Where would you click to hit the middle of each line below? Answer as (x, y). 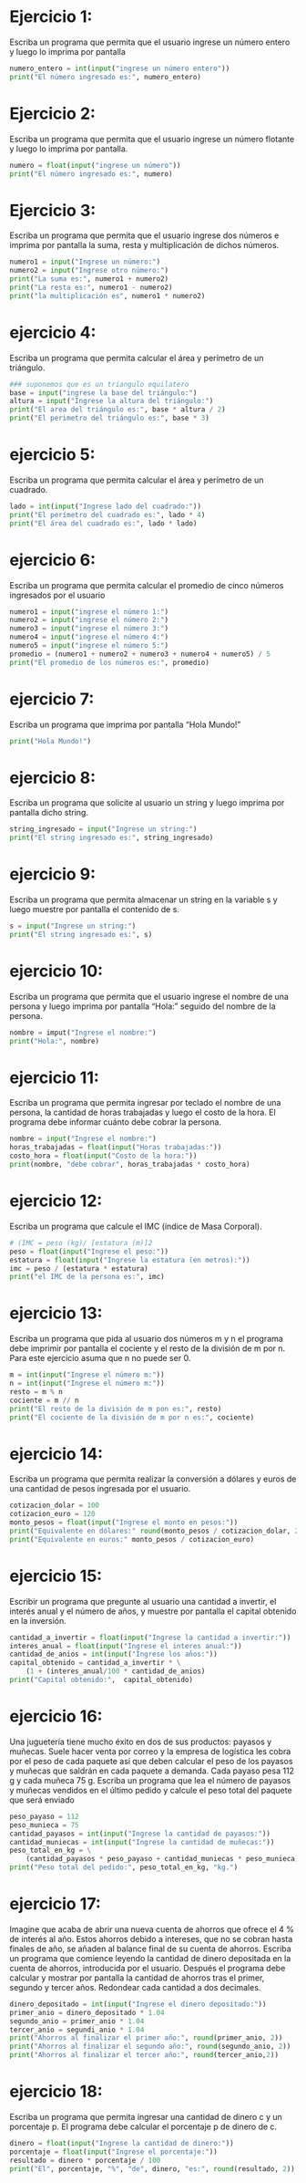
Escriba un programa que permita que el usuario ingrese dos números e (144, 235)
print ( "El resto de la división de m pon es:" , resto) (116, 1409)
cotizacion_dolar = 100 (55, 1506)
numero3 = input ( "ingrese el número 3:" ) (89, 629)
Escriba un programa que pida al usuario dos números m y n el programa (147, 1339)
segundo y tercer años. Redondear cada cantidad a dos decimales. (135, 1987)
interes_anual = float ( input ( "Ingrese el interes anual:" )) (126, 1646)
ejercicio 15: (56, 1576)
